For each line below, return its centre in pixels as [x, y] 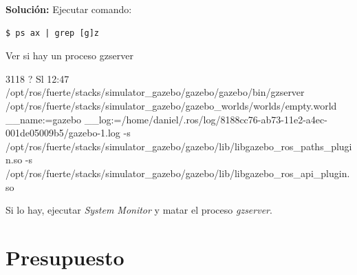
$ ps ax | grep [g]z [53, 33]
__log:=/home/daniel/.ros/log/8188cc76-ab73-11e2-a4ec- [206, 119]
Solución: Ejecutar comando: [69, 9]
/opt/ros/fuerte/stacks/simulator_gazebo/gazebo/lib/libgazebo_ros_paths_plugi [179, 146]
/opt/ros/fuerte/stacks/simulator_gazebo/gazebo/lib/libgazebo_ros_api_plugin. [178, 173]
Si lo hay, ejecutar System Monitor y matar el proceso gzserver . [139, 210]
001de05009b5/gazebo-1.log [63, 133]
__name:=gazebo [44, 119]
